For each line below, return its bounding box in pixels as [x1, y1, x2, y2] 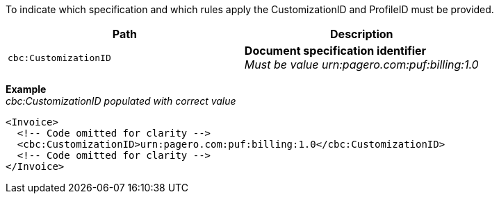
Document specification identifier [244, 44, 427, 58]
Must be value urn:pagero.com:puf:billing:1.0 [244, 58, 479, 71]
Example [6, 83, 47, 95]
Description [330, 27, 393, 41]
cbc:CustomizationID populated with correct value [6, 95, 236, 107]
